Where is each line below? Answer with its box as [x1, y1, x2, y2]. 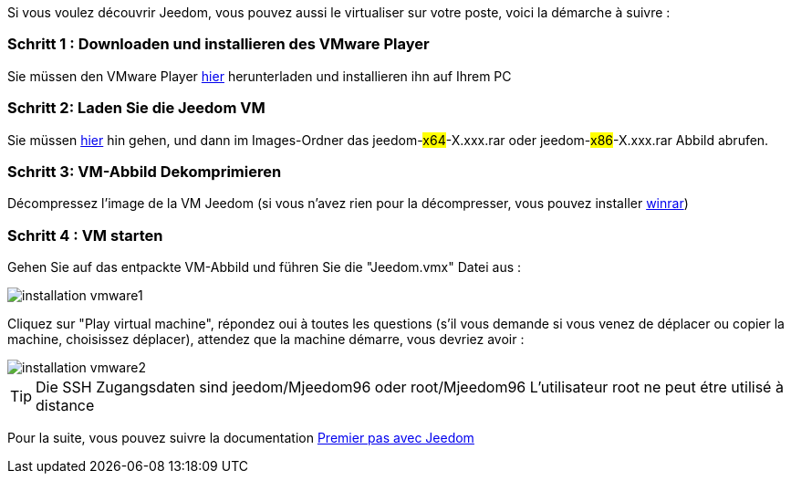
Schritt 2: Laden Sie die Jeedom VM [7, 99, 265, 118]
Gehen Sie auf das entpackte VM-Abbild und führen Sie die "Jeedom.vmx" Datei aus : [7, 259, 522, 275]
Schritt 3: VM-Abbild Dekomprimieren [7, 162, 282, 181]
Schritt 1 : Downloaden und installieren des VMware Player [7, 35, 430, 54]
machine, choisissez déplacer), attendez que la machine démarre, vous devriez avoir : [7, 331, 525, 347]
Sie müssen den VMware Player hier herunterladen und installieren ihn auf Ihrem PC [7, 68, 512, 84]
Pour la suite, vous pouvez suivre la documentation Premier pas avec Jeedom [7, 430, 474, 445]
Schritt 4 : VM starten [7, 225, 163, 245]
